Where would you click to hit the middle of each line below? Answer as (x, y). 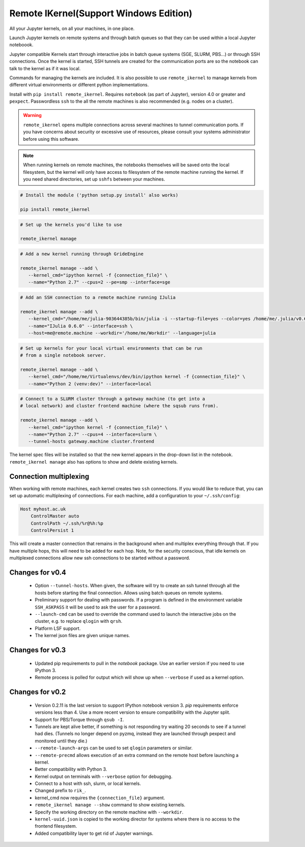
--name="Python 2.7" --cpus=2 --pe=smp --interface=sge (99, 282)
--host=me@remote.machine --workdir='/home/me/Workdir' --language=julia (122, 333)
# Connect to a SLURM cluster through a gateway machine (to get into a (113, 399)
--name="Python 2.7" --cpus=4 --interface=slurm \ (93, 434)
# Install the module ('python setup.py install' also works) (99, 195)
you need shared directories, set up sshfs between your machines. (94, 179)
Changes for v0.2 (38, 692)
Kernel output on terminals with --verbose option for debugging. (104, 776)
